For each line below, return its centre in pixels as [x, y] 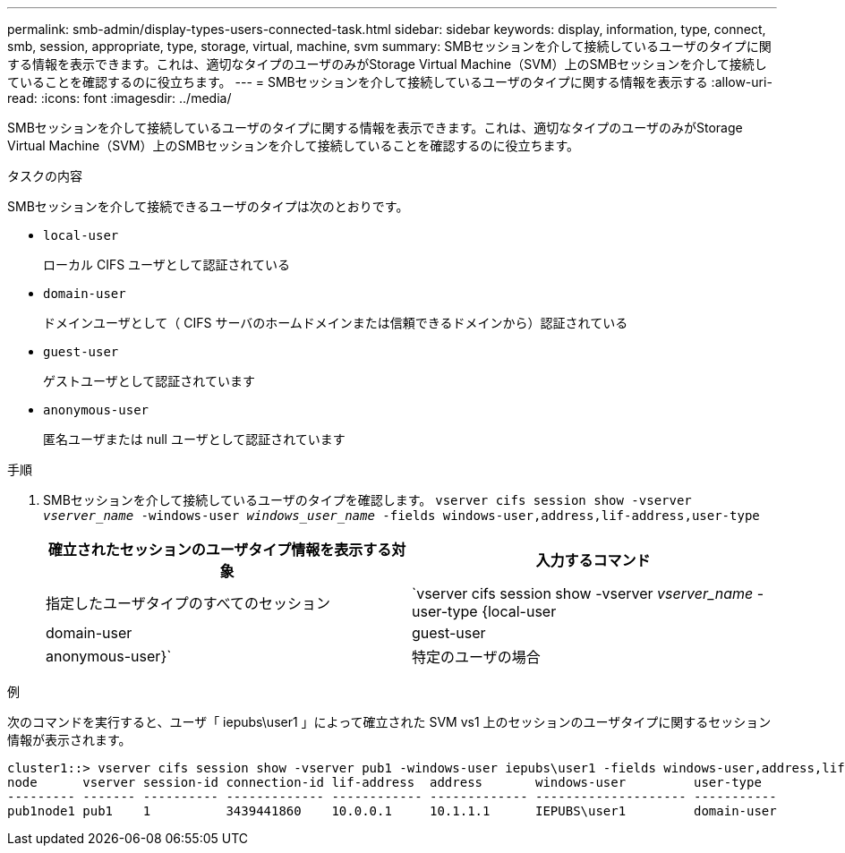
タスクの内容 [45, 176]
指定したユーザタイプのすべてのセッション [188, 603]
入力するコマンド [593, 560]
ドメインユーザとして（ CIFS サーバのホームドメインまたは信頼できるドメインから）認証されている [336, 323]
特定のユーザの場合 [476, 657]
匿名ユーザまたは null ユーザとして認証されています [194, 439]
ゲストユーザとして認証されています [149, 381]
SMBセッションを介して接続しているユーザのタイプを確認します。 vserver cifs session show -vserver [367, 500]
